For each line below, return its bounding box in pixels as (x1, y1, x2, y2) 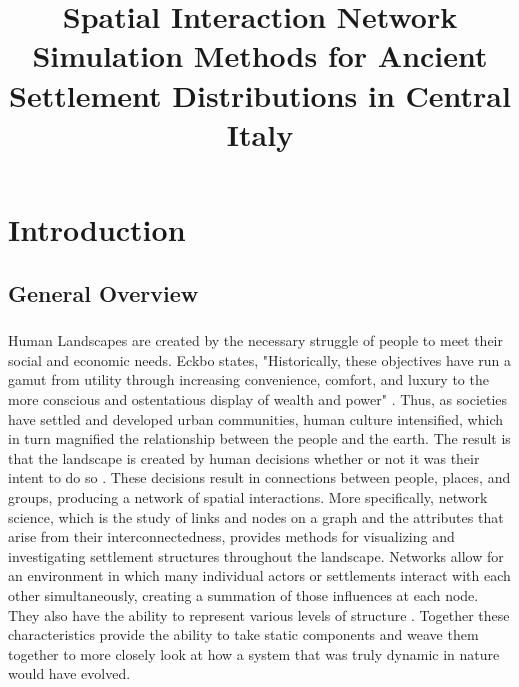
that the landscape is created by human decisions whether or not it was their (8, 447, 480, 468)
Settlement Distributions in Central (9, 74, 511, 115)
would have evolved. (8, 663, 131, 684)
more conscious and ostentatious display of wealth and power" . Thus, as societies (8, 389, 508, 410)
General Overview (8, 277, 199, 308)
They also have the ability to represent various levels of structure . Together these (8, 604, 510, 625)
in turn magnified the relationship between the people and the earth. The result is (8, 428, 511, 449)
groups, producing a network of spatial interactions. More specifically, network (8, 487, 488, 508)
